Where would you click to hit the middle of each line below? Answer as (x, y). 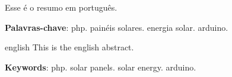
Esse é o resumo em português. (61, 7)
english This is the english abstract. (69, 47)
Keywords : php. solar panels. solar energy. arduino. (101, 67)
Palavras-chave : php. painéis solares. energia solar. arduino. (117, 27)
